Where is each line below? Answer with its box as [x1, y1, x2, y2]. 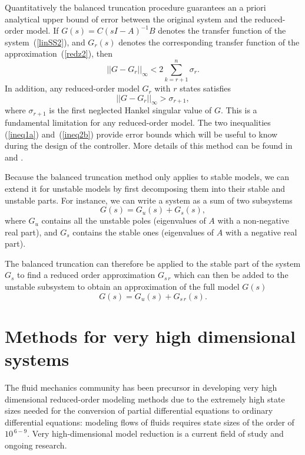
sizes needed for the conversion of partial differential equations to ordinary [5, 404, 273, 417]
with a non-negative [217, 214, 289, 227]
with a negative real [225, 225, 297, 238]
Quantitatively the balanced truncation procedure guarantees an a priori [5, 1, 266, 13]
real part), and [5, 225, 58, 238]
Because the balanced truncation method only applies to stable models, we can [5, 171, 290, 183]
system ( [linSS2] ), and [5, 35, 85, 48]
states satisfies [180, 82, 231, 94]
